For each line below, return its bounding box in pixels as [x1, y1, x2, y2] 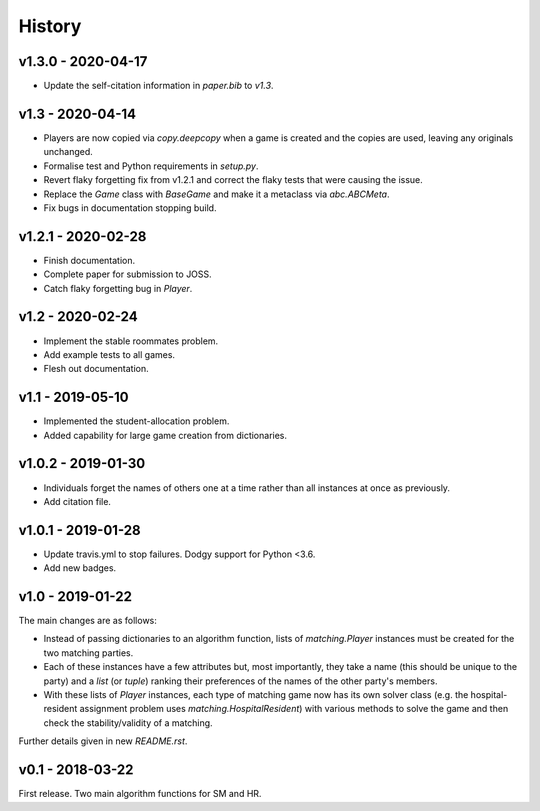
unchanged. [43, 146, 94, 158]
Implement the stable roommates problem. [43, 335, 219, 347]
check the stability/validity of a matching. [43, 716, 214, 729]
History [18, 15, 82, 37]
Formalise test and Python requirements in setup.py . [43, 160, 259, 172]
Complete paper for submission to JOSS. [43, 268, 212, 280]
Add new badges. [43, 562, 117, 574]
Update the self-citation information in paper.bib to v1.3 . [43, 80, 274, 92]
